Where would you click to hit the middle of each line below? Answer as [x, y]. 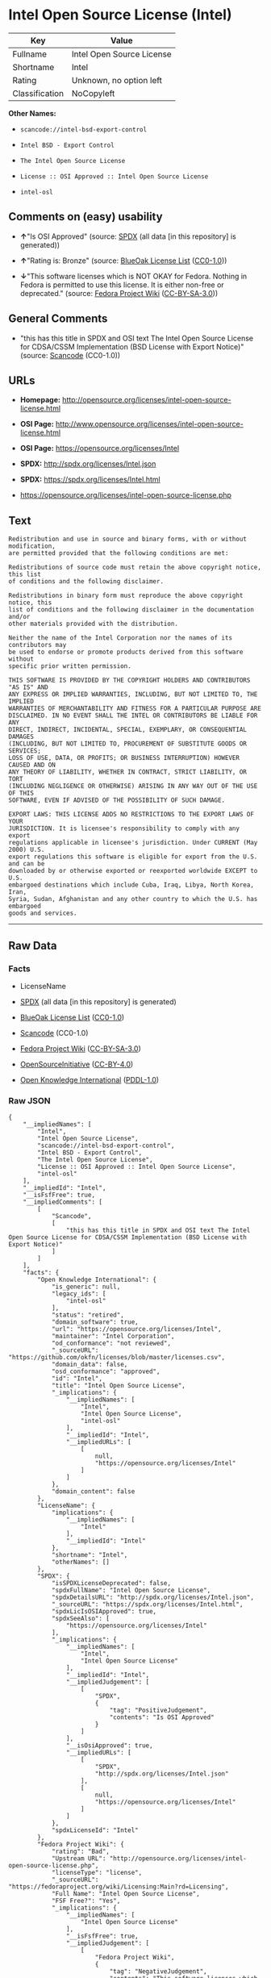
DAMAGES [21, 737]
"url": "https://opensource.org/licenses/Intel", [136, 1329]
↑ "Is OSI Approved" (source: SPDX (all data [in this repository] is [128, 236]
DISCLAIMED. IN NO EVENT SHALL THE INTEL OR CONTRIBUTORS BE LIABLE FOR [133, 716]
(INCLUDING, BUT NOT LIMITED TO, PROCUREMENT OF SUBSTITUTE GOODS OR [128, 744]
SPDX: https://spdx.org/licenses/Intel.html [90, 480]
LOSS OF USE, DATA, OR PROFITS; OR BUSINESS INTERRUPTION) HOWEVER [124, 758]
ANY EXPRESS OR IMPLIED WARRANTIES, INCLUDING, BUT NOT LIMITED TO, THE [133, 695]
